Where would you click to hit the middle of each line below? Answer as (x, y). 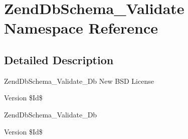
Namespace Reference (81, 28)
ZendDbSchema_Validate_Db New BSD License (79, 81)
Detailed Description (59, 59)
